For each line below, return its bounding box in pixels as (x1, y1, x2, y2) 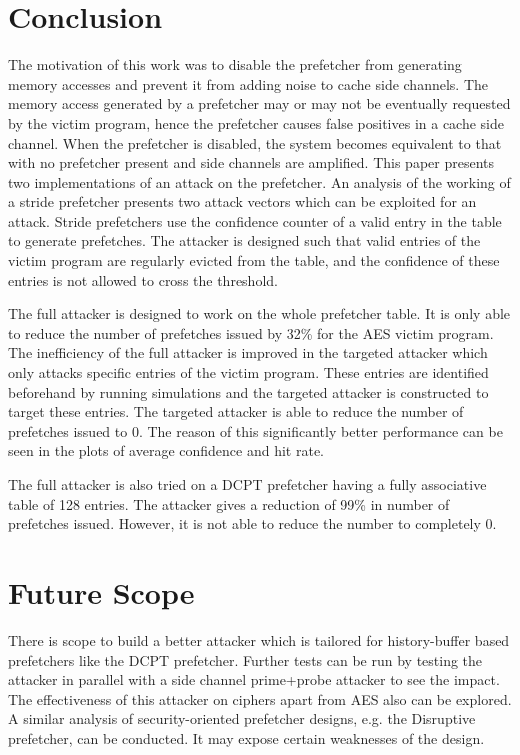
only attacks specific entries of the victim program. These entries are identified (8, 362, 489, 383)
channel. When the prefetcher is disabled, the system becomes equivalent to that (8, 132, 502, 153)
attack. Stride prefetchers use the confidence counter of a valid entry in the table (8, 210, 502, 231)
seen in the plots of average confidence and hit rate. (8, 440, 324, 461)
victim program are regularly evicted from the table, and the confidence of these (8, 250, 500, 271)
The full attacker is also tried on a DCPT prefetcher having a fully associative (8, 474, 487, 494)
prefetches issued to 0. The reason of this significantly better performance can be (8, 420, 503, 441)
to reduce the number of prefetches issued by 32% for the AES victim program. (8, 322, 494, 343)
